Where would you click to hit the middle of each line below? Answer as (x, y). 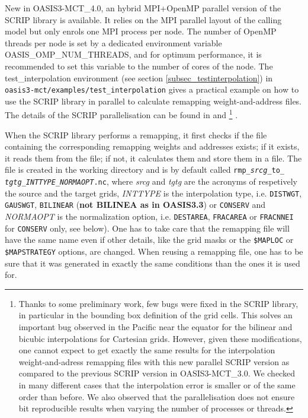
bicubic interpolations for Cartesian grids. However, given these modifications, (160, 338)
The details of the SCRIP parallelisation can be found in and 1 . (121, 114)
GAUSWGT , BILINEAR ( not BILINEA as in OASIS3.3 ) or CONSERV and (135, 205)
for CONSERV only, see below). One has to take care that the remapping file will (147, 228)
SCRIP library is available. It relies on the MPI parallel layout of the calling (143, 19)
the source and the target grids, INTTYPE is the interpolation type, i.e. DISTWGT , (153, 193)
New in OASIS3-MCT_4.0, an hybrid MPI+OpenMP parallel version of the (143, 8)
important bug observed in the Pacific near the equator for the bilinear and (155, 327)
